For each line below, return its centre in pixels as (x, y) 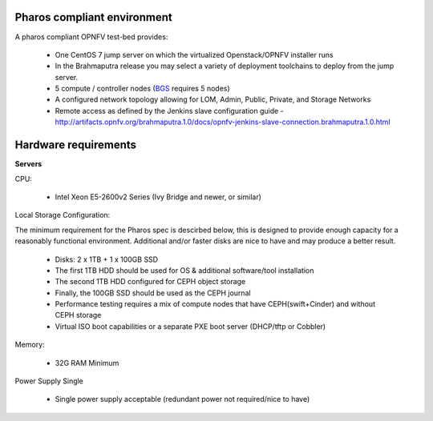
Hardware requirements (75, 145)
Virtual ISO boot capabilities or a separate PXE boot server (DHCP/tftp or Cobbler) (190, 326)
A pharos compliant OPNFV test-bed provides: (91, 37)
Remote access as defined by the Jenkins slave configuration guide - (169, 110)
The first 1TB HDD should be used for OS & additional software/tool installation (184, 270)
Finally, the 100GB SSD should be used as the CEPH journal (153, 293)
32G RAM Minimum (87, 363)
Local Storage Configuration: (63, 215)
